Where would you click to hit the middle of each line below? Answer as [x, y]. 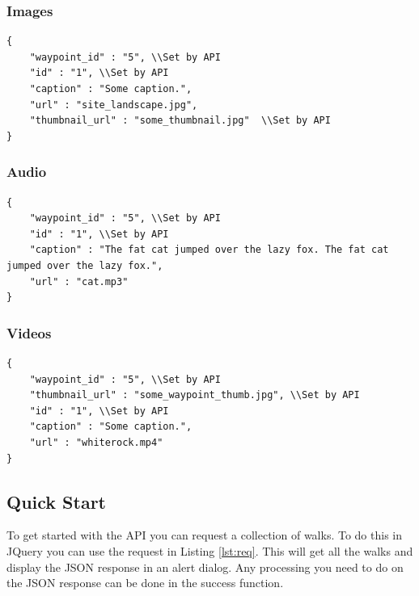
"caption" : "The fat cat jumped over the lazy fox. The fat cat [209, 250]
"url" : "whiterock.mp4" [96, 442]
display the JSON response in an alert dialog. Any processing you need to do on [205, 567]
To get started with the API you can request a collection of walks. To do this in [204, 535]
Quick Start [56, 501]
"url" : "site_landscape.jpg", [114, 105]
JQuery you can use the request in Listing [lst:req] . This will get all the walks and [210, 550]
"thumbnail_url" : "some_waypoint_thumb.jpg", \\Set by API [195, 395]
